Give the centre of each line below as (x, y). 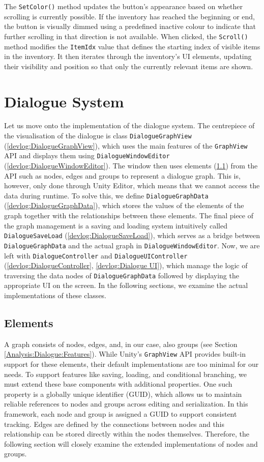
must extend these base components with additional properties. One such (118, 384)
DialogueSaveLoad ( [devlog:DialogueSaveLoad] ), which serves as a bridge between (132, 235)
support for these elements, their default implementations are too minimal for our (131, 364)
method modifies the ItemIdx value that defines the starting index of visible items (132, 46)
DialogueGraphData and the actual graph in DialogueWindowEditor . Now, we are (132, 245)
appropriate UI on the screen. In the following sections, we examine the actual (126, 285)
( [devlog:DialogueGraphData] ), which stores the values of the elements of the (124, 205)
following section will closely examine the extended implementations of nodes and (131, 443)
